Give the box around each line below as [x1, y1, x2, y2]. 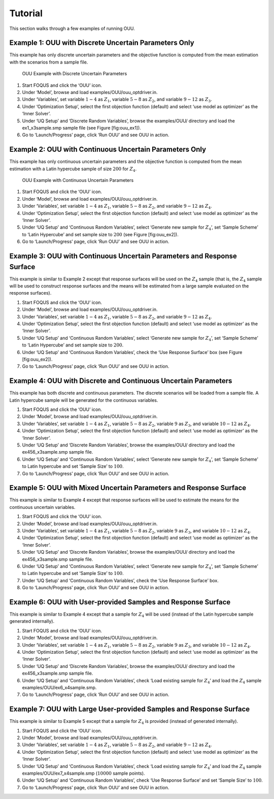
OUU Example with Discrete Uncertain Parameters [22, 71, 127, 77]
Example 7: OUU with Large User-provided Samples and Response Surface [9, 705, 250, 714]
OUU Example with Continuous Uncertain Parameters [22, 177, 134, 183]
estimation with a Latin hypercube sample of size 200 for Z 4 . [9, 166, 137, 173]
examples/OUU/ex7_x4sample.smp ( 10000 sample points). [22, 770, 145, 776]
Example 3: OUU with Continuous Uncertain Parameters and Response [9, 251, 237, 260]
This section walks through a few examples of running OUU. [9, 25, 135, 31]
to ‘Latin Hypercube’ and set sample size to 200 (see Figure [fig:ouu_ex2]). [22, 231, 179, 237]
